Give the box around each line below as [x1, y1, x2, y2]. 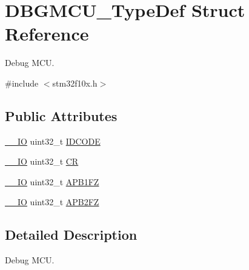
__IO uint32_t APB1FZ [5, 175, 99, 188]
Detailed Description [5, 225, 138, 244]
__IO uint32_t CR [5, 155, 79, 168]
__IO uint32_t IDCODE [5, 134, 101, 147]
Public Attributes [5, 106, 118, 125]
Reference [5, 21, 89, 46]
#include [5, 76, 39, 89]
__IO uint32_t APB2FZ [5, 196, 99, 208]
